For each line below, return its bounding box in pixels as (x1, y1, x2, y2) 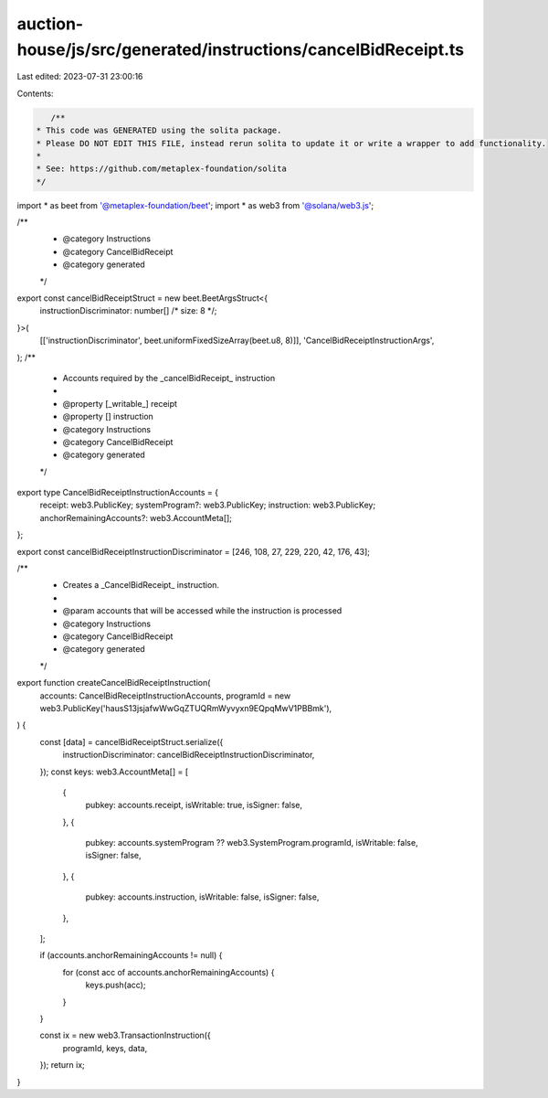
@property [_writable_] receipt (62, 398, 178, 409)
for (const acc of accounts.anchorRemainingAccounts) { (62, 966, 275, 977)
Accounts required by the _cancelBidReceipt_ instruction (62, 372, 276, 383)
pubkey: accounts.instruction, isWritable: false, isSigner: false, (85, 891, 320, 902)
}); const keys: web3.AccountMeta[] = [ (39, 766, 189, 777)
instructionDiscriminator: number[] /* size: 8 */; (39, 305, 217, 316)
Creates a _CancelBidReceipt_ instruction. (62, 580, 219, 591)
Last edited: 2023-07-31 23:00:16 (16, 71, 143, 82)
